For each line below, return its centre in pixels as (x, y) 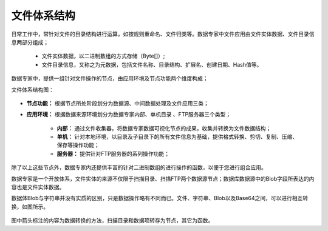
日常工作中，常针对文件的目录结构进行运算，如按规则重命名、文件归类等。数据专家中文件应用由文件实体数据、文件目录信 (163, 34)
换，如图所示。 (30, 207)
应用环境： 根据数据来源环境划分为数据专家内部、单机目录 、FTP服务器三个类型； (129, 115)
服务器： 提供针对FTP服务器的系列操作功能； (113, 153)
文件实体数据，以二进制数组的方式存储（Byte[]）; (103, 56)
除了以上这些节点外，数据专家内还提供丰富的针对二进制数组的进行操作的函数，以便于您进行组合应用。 (139, 167)
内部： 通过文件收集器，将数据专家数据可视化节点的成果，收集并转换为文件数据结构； (164, 128)
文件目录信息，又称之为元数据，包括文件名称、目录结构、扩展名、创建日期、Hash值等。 (152, 64)
